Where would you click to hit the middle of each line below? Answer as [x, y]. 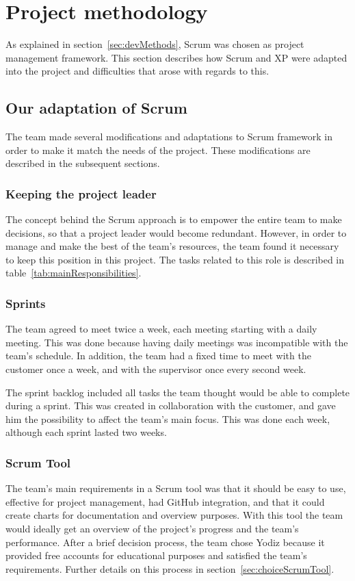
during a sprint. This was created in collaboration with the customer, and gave [171, 405]
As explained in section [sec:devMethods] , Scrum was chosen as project [155, 44]
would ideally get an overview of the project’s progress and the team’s [152, 529]
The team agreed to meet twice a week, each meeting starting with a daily [161, 329]
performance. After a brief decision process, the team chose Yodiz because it [165, 542]
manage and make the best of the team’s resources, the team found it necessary [172, 246]
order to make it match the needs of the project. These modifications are [158, 150]
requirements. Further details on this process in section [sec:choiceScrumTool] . [170, 568]
